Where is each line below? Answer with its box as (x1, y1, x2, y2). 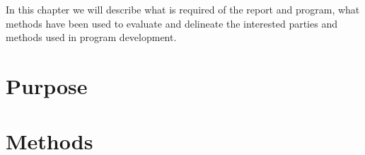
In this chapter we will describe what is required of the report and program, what (6, 2, 360, 16)
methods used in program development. (6, 30, 177, 45)
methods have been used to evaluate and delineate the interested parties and (6, 16, 337, 30)
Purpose (6, 71, 88, 100)
